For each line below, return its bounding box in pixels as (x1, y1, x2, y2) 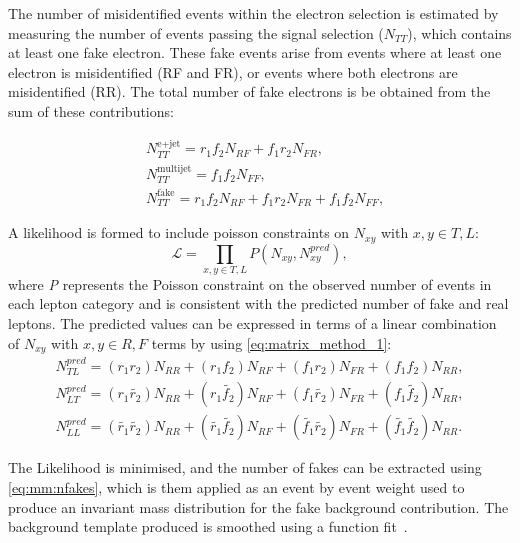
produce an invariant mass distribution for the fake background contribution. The (8, 496, 509, 517)
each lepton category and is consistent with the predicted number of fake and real (8, 293, 509, 314)
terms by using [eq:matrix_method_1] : (151, 332, 392, 353)
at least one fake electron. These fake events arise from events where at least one (8, 42, 502, 63)
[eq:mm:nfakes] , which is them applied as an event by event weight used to (8, 477, 465, 498)
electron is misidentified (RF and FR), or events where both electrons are (8, 61, 458, 82)
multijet (157, 163, 192, 174)
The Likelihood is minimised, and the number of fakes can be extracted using (8, 457, 482, 478)
